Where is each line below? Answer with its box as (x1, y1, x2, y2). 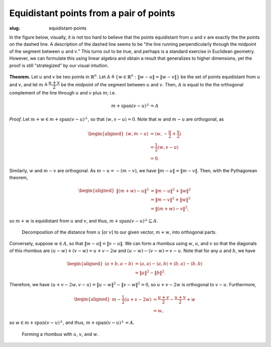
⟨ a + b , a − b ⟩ (104, 261, 133, 266)
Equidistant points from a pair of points (9, 8, 176, 19)
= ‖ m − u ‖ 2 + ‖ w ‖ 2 (151, 187, 191, 193)
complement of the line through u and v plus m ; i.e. (9, 90, 116, 96)
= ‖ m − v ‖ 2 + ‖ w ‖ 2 (151, 196, 191, 203)
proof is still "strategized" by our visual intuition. (9, 62, 109, 68)
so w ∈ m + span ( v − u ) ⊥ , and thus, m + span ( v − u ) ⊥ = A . (9, 319, 135, 326)
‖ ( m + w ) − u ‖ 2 (116, 187, 149, 193)
